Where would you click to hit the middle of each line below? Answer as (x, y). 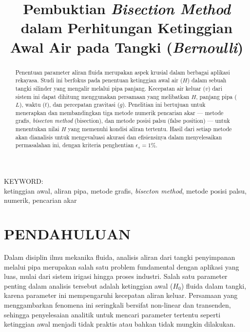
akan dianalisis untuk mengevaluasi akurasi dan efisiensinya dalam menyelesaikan (119, 137)
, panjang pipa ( (216, 96)
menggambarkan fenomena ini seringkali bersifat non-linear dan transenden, (117, 304)
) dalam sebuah (207, 80)
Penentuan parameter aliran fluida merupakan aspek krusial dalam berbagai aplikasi (123, 72)
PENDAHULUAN (67, 234)
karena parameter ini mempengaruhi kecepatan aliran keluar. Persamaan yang (121, 295)
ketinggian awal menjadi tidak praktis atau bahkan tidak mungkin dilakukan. (120, 324)
